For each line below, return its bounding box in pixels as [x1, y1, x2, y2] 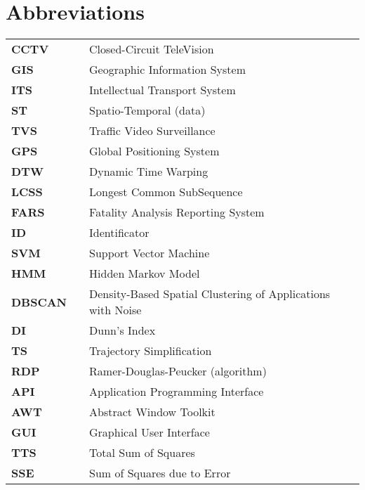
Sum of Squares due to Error [89, 465, 231, 482]
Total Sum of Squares [89, 444, 195, 461]
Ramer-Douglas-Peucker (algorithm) [89, 363, 267, 380]
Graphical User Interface [89, 424, 210, 441]
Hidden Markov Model [89, 265, 200, 282]
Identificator [89, 224, 150, 241]
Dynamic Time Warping [89, 163, 208, 180]
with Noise [89, 302, 142, 318]
